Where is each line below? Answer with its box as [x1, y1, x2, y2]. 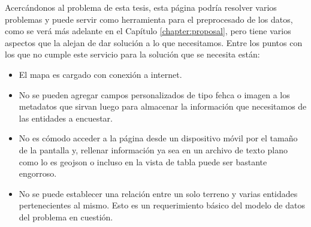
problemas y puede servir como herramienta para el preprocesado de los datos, [5, 13, 293, 25]
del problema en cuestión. [19, 210, 113, 223]
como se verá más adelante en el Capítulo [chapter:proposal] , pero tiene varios [5, 25, 291, 37]
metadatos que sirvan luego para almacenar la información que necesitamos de [19, 100, 307, 113]
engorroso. [19, 167, 57, 180]
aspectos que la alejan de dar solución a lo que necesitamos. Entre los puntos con [5, 36, 303, 49]
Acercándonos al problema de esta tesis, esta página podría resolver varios [5, 1, 277, 13]
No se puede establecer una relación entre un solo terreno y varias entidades [19, 187, 298, 199]
